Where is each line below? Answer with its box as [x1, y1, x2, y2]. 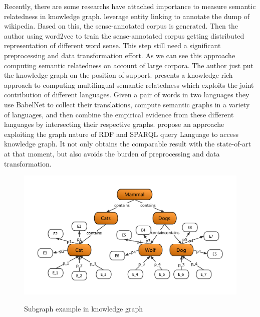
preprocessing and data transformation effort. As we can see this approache [4, 50, 235, 60]
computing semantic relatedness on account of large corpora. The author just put [4, 60, 253, 70]
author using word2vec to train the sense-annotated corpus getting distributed [4, 30, 244, 41]
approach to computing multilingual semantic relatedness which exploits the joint [4, 79, 254, 90]
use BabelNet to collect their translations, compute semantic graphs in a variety [4, 99, 250, 109]
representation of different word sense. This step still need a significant [4, 40, 221, 51]
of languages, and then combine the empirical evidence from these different [4, 109, 234, 119]
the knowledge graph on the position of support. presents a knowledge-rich [4, 70, 233, 80]
